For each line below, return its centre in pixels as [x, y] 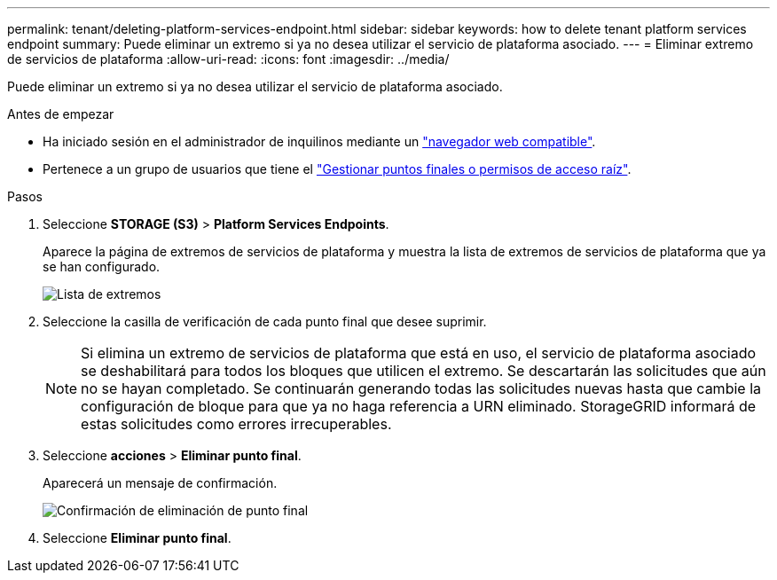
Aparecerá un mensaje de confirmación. [160, 483]
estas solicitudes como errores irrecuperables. [236, 424]
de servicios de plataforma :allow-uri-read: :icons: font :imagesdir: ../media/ [228, 59]
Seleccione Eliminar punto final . [137, 538]
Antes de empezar [61, 114]
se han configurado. [102, 266]
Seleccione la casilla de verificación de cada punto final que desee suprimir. [265, 321]
